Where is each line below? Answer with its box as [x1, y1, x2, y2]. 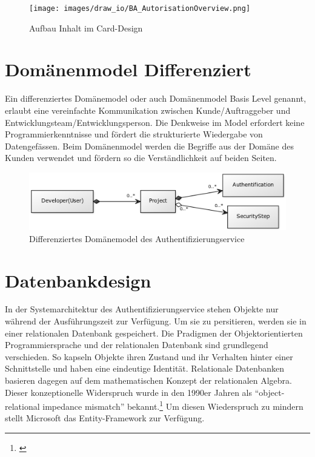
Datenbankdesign [5, 268, 151, 292]
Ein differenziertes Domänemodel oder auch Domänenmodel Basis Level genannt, [5, 92, 307, 105]
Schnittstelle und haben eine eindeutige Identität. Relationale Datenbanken [5, 362, 284, 375]
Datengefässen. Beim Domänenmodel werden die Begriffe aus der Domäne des [5, 139, 294, 152]
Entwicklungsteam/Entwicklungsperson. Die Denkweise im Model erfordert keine [5, 116, 305, 128]
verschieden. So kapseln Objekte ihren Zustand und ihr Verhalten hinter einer [5, 350, 293, 363]
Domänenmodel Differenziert [5, 57, 251, 82]
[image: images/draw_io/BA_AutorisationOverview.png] [29, 4, 251, 13]
